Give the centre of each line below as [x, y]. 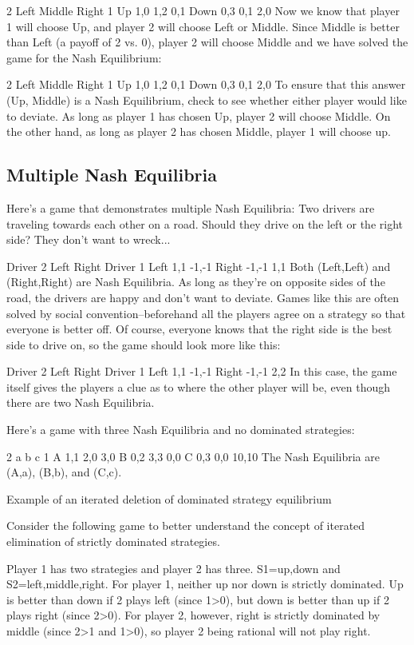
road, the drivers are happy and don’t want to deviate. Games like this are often [203, 297]
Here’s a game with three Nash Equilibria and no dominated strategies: [181, 430]
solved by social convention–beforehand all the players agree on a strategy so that [206, 313]
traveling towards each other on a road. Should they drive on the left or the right [205, 223]
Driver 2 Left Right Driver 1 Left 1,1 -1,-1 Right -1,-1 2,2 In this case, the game [202, 371]
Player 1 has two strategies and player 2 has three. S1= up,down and [173, 568]
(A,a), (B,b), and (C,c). [64, 472]
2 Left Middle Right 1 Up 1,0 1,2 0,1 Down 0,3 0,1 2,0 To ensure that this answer [206, 84]
